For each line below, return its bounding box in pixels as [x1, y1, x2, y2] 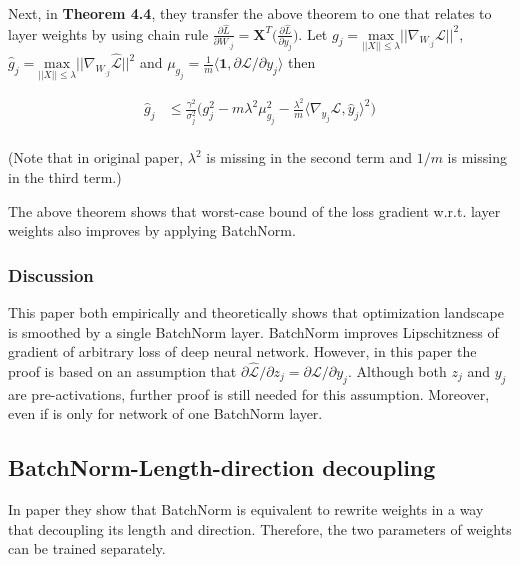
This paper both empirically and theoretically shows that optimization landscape [8, 301, 504, 322]
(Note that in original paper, [8, 147, 184, 168]
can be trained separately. [8, 538, 166, 559]
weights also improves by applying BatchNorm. [8, 220, 296, 241]
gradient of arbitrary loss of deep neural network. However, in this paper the [8, 341, 477, 362]
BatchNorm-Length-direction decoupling [8, 452, 436, 483]
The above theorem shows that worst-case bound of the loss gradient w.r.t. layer [8, 200, 501, 221]
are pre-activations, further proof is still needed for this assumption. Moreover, [8, 383, 490, 404]
